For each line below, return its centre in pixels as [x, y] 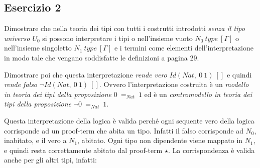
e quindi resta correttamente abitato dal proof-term [83, 150]
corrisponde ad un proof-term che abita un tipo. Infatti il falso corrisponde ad [124, 130]
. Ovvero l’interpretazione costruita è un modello [174, 84]
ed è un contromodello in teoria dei [198, 94]
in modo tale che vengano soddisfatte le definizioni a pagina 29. [102, 57]
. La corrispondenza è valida [211, 150]
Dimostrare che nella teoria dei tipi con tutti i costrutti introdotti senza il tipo [124, 28]
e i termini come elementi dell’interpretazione [184, 48]
